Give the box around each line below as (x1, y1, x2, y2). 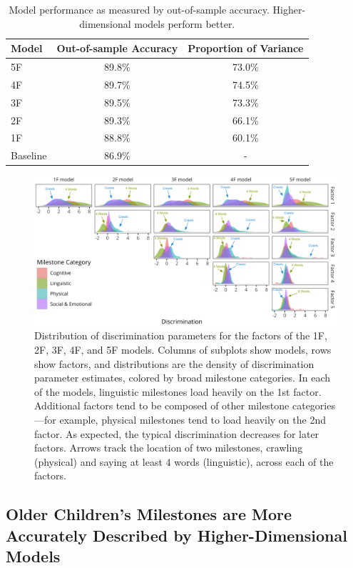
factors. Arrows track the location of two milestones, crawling (34, 440, 303, 455)
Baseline (11, 148, 47, 163)
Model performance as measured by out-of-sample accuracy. (9, 2, 270, 16)
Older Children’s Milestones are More (6, 503, 292, 525)
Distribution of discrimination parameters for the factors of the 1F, (34, 328, 327, 343)
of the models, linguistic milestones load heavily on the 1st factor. (34, 384, 322, 399)
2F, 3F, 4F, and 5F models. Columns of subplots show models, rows (34, 342, 332, 357)
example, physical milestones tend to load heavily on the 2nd (59, 412, 326, 427)
